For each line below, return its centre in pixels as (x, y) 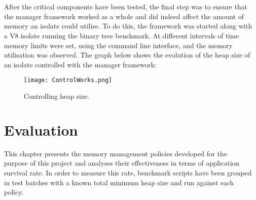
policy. (14, 192)
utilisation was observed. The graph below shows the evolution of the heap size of (127, 55)
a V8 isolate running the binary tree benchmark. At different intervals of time (122, 35)
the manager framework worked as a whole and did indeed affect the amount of (124, 16)
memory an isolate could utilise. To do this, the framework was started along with (128, 26)
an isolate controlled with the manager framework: (80, 64)
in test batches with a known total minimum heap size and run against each (119, 182)
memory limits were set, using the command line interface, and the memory (118, 45)
